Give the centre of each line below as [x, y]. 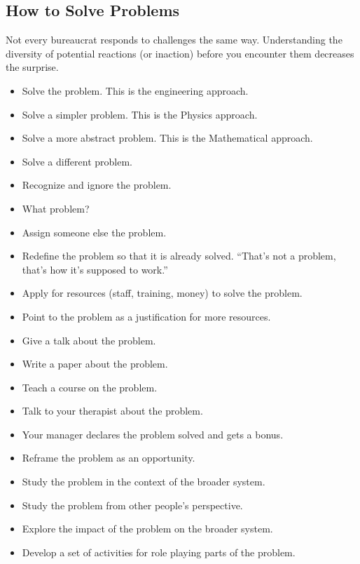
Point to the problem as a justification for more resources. [146, 316]
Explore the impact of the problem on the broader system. [147, 529]
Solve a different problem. [77, 161]
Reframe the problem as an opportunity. [109, 458]
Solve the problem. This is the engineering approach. [135, 90]
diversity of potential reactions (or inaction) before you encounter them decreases [180, 53]
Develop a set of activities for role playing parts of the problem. [159, 552]
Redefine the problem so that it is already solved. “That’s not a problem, [179, 256]
